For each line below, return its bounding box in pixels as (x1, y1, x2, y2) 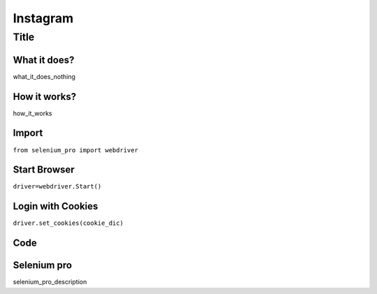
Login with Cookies (13, 200, 98, 212)
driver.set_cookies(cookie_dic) (13, 219, 124, 227)
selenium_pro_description (13, 278, 87, 286)
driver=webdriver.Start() (13, 182, 102, 191)
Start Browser (13, 164, 75, 176)
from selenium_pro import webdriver (13, 146, 139, 154)
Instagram (13, 10, 74, 26)
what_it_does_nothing (13, 72, 76, 80)
